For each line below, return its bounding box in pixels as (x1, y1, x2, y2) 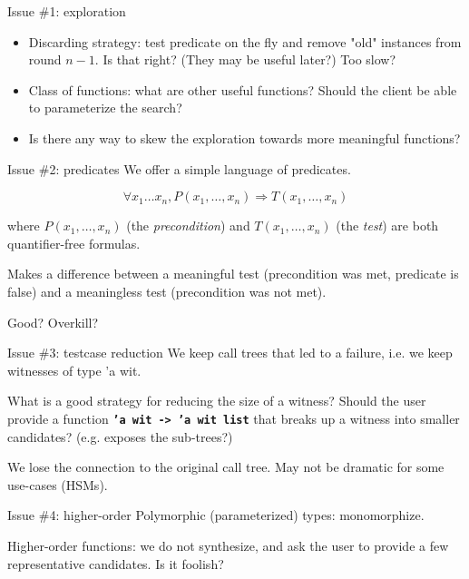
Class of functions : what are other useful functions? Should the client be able (28, 80, 457, 99)
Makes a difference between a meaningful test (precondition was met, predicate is (7, 264, 459, 283)
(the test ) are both (336, 216, 439, 235)
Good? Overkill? (7, 312, 99, 331)
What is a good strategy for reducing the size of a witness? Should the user (7, 391, 426, 410)
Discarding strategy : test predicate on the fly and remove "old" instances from (28, 32, 462, 51)
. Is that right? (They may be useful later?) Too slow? (94, 50, 396, 69)
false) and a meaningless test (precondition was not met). (7, 281, 327, 300)
